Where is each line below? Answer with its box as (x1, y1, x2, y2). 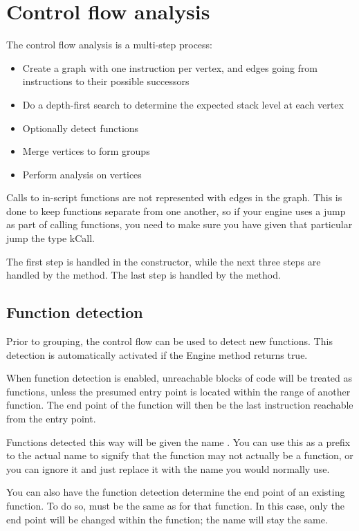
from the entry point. (6, 411, 96, 426)
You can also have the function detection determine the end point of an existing (6, 485, 345, 499)
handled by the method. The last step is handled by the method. (6, 268, 281, 282)
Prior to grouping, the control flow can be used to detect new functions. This (6, 334, 333, 348)
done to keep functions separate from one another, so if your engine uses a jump (6, 203, 346, 218)
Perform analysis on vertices (22, 167, 142, 181)
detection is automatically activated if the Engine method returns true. (6, 347, 308, 362)
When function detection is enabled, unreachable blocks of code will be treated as (6, 371, 353, 385)
